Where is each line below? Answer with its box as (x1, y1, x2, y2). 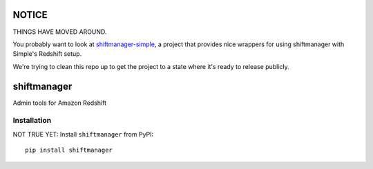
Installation (12, 116, 52, 126)
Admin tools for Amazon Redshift (12, 99, 107, 107)
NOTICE (12, 9, 48, 21)
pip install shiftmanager (25, 146, 113, 155)
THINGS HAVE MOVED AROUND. (12, 28, 107, 36)
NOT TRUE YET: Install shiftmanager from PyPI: (12, 130, 154, 138)
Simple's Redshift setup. (12, 50, 82, 58)
